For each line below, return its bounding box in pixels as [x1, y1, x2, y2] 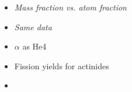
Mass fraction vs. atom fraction [14, 1, 127, 13]
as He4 [22, 40, 47, 52]
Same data [14, 20, 52, 33]
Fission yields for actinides [14, 59, 109, 72]
